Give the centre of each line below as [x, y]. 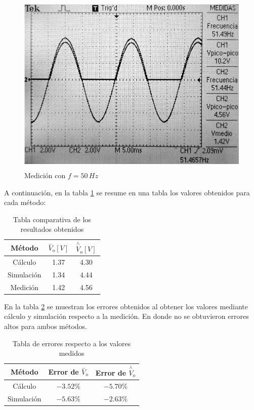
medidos [72, 353]
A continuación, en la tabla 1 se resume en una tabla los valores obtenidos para [127, 192]
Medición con [45, 175]
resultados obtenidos [52, 229]
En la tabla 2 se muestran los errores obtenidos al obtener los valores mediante [126, 306]
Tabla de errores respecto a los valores [72, 343]
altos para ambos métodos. [46, 326]
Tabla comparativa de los [52, 219]
